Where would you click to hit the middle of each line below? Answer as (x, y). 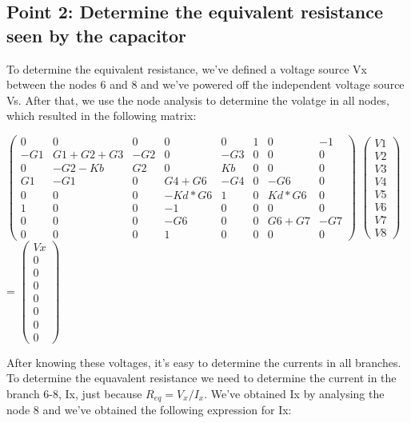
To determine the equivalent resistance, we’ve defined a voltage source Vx (187, 68)
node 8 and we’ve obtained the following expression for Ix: (149, 410)
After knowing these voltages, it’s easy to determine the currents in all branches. (204, 362)
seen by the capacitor (97, 35)
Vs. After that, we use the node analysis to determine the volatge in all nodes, (198, 100)
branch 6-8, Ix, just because (74, 393)
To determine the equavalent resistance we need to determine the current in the (202, 378)
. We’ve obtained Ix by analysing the (294, 393)
